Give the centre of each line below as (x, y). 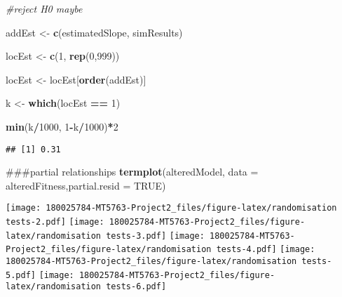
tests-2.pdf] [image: (55, 222)
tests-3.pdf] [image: (155, 236)
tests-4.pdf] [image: (266, 250)
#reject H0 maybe (44, 8)
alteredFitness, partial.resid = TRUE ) (86, 185)
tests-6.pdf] (136, 287)
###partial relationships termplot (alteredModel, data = (132, 172)
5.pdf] (21, 275)
